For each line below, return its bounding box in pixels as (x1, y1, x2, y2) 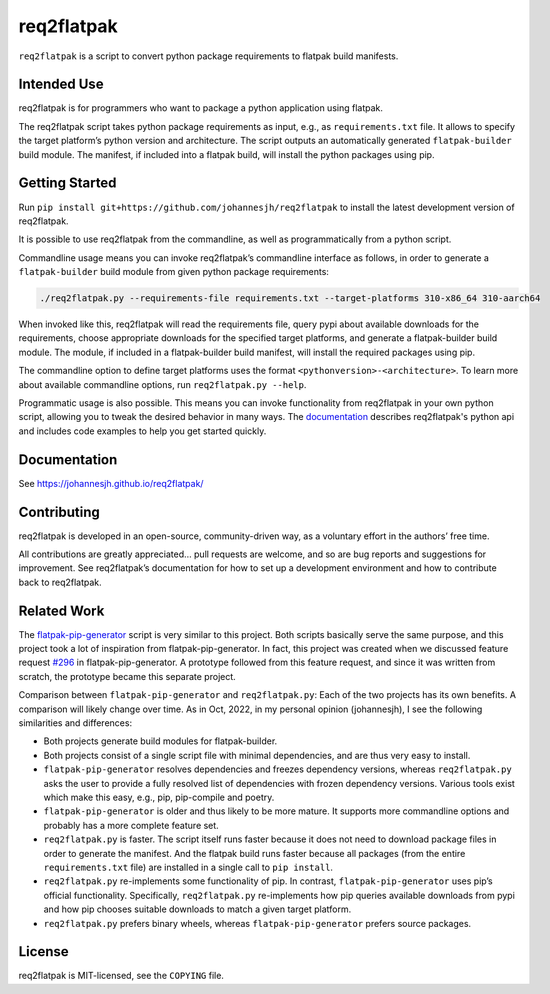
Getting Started (18, 175, 117, 192)
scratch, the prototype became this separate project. (18, 670, 237, 682)
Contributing (18, 503, 100, 520)
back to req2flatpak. (18, 576, 102, 588)
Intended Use (18, 76, 104, 93)
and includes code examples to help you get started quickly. (18, 425, 267, 437)
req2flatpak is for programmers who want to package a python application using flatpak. (18, 102, 384, 114)
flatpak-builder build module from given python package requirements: (18, 266, 330, 278)
